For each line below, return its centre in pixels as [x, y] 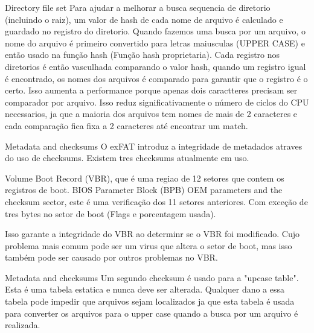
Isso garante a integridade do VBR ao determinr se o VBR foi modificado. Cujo [152, 234]
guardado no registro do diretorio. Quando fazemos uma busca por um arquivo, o [155, 31]
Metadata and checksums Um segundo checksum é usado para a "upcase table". [152, 277]
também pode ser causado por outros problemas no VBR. [111, 257]
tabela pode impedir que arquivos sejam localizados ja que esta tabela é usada [150, 301]
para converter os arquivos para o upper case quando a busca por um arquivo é [152, 313]
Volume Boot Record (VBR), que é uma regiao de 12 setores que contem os [145, 178]
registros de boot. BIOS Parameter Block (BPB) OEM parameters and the [144, 190]
